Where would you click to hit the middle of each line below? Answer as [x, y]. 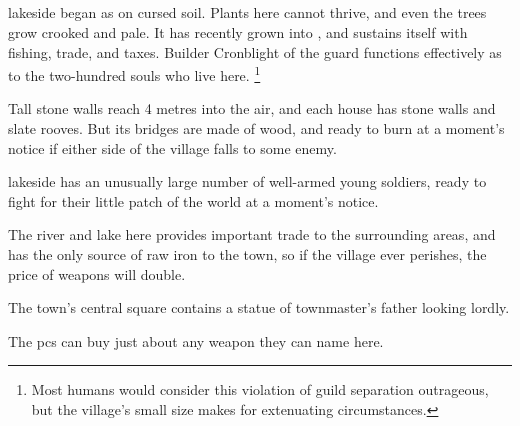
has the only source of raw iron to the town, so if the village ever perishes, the [247, 253]
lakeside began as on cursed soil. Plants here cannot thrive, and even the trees [247, 12]
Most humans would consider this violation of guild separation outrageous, [260, 389]
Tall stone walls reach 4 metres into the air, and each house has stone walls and [252, 108]
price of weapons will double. [97, 273]
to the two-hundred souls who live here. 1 [134, 73]
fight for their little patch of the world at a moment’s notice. [193, 200]
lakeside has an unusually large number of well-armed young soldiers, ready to [247, 181]
